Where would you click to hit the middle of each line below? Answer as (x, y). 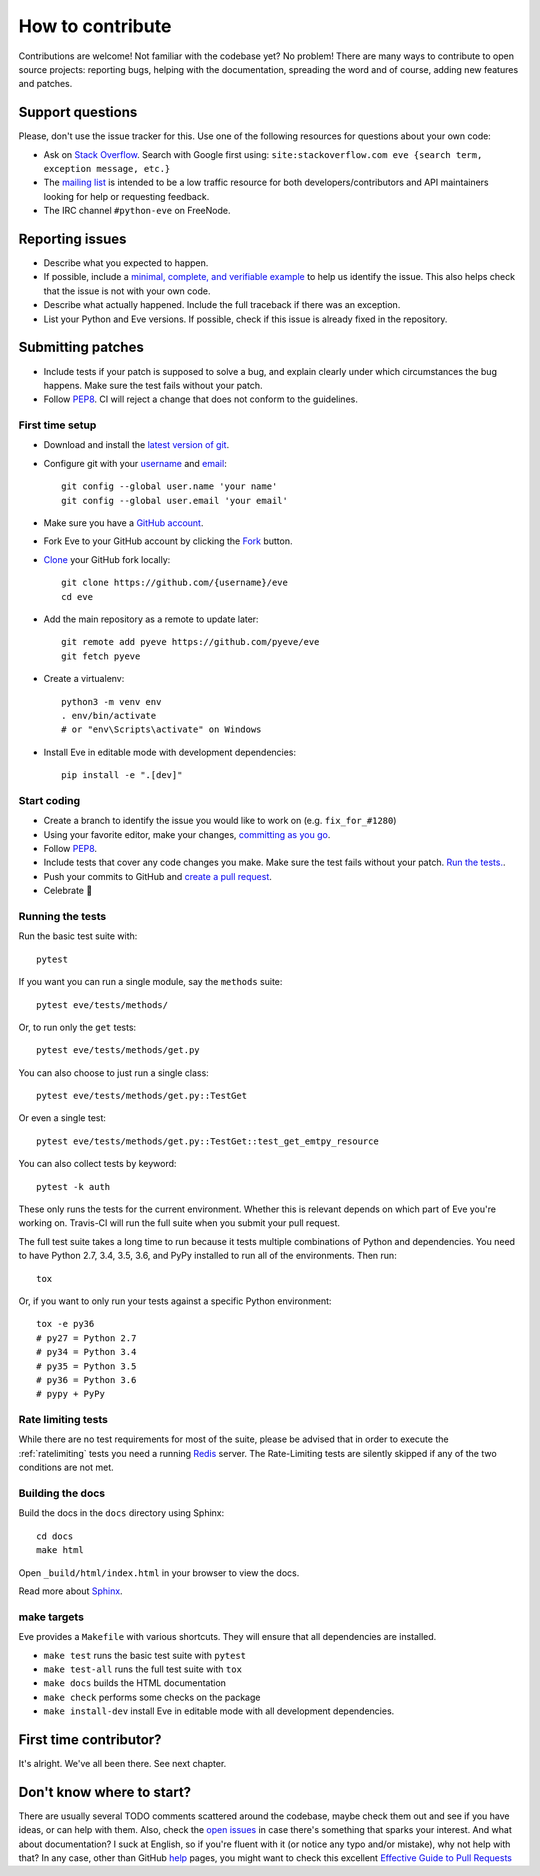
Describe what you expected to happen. (126, 263)
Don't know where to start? (105, 1791)
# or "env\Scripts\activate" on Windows (161, 729)
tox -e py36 (65, 1324)
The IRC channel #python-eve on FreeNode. (137, 211)
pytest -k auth (73, 1186)
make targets (51, 1617)
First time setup (57, 425)
